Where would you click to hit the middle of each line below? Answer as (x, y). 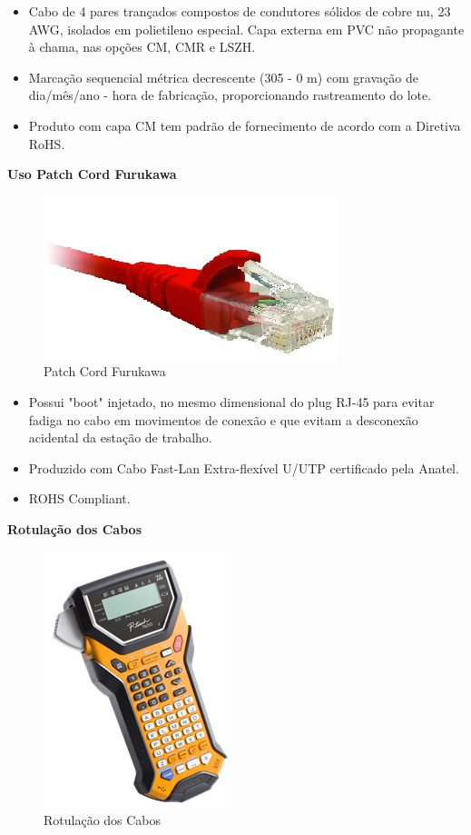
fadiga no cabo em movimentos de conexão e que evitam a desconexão (223, 419)
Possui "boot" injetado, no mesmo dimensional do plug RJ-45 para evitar (231, 401)
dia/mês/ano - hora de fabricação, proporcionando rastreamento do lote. (230, 95)
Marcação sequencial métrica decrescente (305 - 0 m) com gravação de (223, 77)
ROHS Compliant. (79, 498)
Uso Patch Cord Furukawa (92, 174)
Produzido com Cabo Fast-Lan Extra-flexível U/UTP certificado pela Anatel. (244, 467)
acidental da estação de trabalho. (120, 437)
